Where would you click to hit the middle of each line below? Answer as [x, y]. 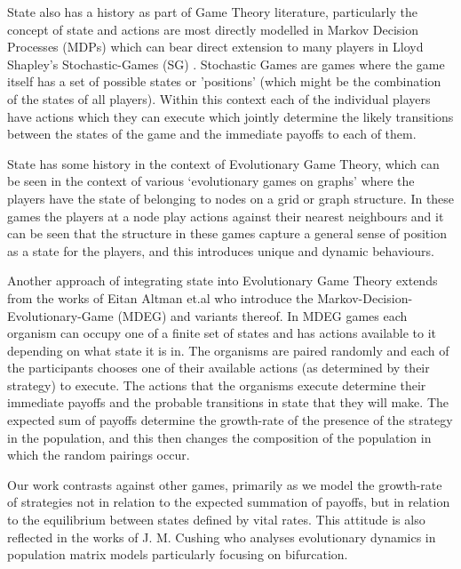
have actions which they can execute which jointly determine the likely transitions [230, 116]
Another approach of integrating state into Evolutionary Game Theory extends [223, 280]
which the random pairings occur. [99, 455]
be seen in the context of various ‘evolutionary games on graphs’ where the [211, 181]
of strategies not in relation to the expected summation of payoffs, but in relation [229, 502]
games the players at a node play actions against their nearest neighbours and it [226, 216]
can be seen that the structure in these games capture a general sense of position [227, 233]
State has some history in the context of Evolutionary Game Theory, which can [223, 163]
